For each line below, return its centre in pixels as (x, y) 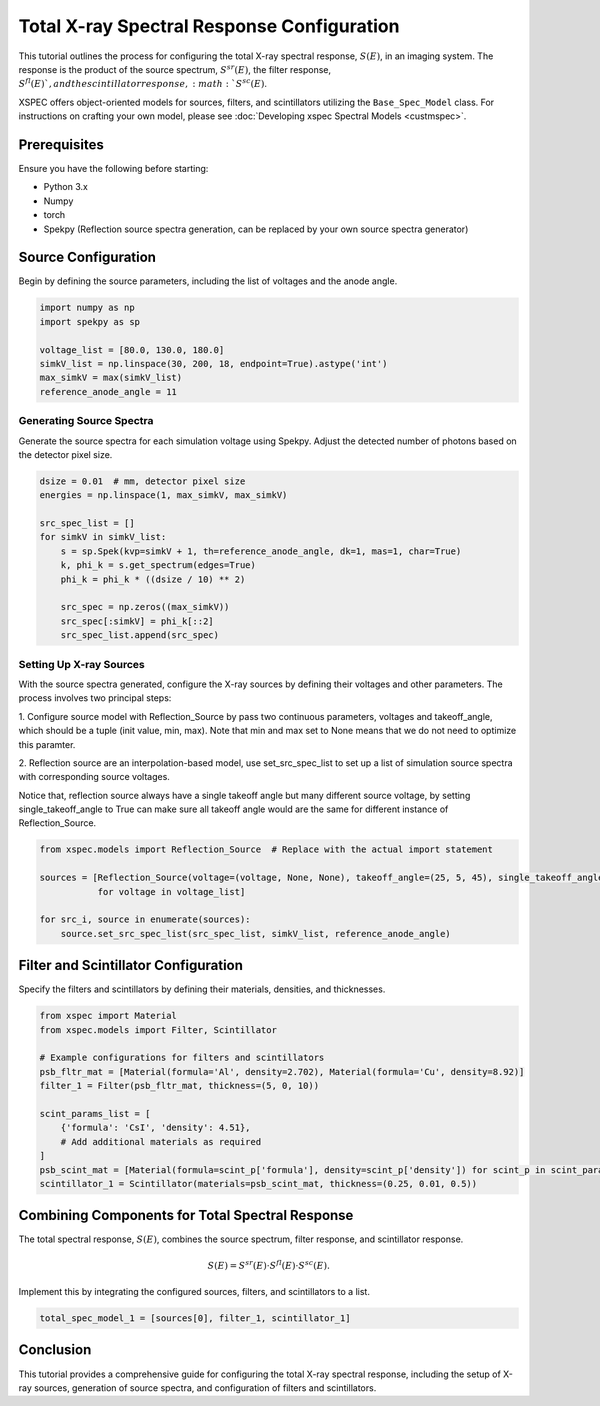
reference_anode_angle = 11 (108, 391)
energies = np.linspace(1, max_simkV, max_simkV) (163, 495)
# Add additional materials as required (161, 1141)
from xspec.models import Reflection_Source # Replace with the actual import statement (266, 849)
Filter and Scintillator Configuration (131, 965)
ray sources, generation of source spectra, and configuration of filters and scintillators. (197, 1387)
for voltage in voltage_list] (171, 891)
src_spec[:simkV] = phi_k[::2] (137, 621)
